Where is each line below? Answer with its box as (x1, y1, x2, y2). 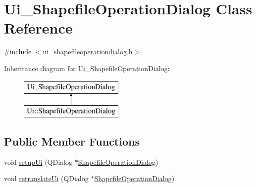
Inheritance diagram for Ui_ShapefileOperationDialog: (4, 63, 170, 73)
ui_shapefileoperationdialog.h (43, 46, 133, 57)
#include (4, 46, 32, 57)
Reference (4, 18, 73, 38)
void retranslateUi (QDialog (4, 173, 89, 184)
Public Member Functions (4, 134, 140, 149)
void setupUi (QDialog (4, 156, 72, 167)
